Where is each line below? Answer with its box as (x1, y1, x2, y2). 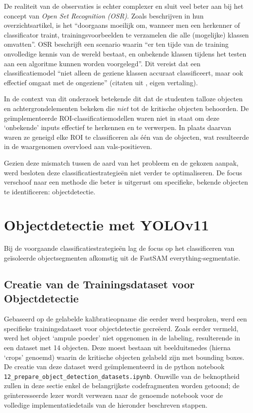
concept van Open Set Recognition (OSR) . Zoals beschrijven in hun (4, 10, 204, 20)
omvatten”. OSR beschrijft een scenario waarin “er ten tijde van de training (4, 39, 229, 49)
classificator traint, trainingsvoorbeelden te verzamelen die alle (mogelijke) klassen (4, 29, 249, 39)
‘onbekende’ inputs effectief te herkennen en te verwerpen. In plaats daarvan (4, 122, 231, 132)
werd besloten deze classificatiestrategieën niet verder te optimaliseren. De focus (4, 167, 242, 177)
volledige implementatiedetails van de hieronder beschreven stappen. (4, 399, 208, 410)
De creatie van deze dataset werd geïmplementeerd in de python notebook (4, 361, 225, 372)
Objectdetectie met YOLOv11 (4, 215, 209, 235)
